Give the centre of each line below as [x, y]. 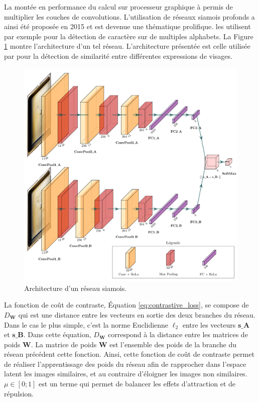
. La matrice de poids [64, 344]
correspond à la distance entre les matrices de [178, 334]
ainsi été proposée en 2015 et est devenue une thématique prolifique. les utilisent [127, 26]
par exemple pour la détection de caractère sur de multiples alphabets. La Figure [129, 36]
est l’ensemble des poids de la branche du [173, 344]
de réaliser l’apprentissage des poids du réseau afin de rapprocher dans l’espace [125, 364]
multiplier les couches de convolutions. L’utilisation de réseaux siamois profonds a [129, 16]
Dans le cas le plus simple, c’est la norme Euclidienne [86, 324]
